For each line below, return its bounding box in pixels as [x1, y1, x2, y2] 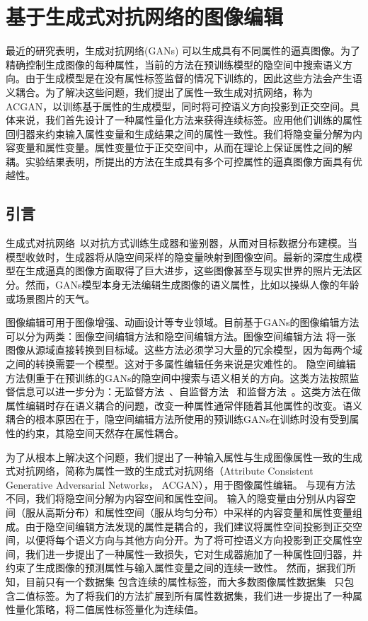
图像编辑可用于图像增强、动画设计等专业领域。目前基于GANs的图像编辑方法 [6, 315, 360, 330]
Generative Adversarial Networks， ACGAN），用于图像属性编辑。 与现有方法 [6, 477, 356, 492]
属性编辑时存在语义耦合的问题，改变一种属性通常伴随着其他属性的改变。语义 [6, 397, 362, 412]
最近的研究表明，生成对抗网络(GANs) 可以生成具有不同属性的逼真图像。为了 [6, 43, 361, 58]
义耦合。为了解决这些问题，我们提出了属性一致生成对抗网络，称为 [6, 84, 313, 99]
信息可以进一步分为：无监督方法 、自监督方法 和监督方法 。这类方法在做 [15, 384, 361, 399]
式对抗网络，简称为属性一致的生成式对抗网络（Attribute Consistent [6, 463, 314, 478]
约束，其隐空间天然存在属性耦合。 [25, 425, 184, 440]
